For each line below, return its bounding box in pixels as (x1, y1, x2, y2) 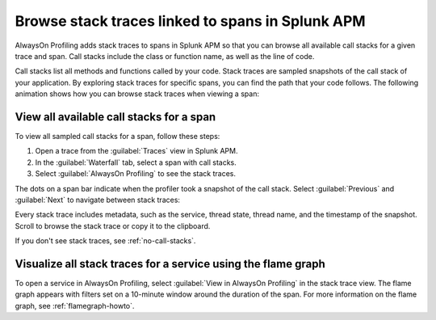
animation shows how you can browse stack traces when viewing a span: (15, 89, 260, 99)
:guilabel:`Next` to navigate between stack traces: (15, 195, 181, 204)
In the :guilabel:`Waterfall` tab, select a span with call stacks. (35, 158, 237, 167)
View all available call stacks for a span (15, 110, 216, 124)
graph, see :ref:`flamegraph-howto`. (15, 301, 135, 310)
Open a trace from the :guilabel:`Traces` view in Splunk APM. (35, 146, 238, 156)
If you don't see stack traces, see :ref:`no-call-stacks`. (15, 236, 196, 246)
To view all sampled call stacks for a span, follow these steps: (15, 132, 220, 141)
